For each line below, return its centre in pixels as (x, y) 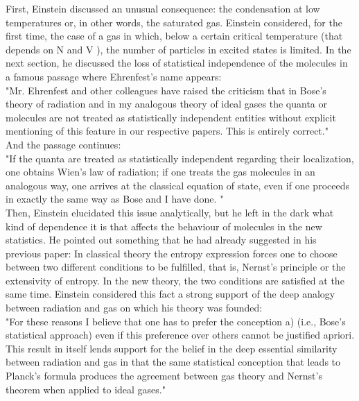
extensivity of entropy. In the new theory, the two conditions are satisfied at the (175, 280)
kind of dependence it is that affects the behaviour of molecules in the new (164, 226)
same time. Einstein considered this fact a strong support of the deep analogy (170, 294)
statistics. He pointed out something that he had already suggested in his (161, 240)
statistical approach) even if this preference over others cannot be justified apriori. (180, 335)
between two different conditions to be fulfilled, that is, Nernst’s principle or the (176, 267)
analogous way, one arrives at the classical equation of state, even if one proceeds (177, 185)
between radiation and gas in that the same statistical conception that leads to (173, 362)
